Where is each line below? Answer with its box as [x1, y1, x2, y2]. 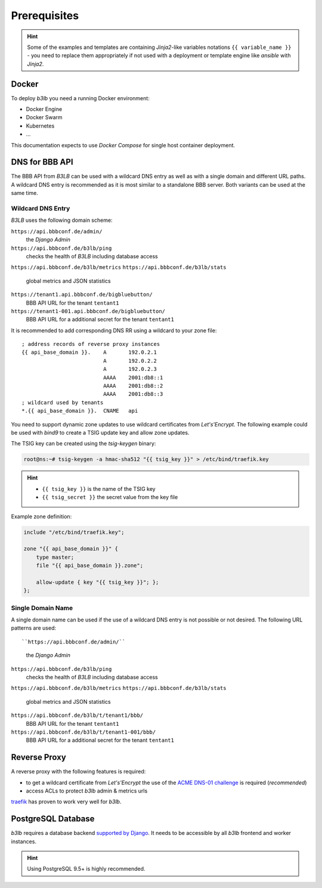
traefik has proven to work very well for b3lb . [11, 798, 122, 805]
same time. [11, 190, 39, 197]
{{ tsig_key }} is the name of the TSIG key [42, 485, 156, 492]
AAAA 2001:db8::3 [103, 391, 163, 398]
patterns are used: [11, 624, 57, 632]
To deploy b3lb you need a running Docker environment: [11, 94, 150, 101]
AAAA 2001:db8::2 [103, 382, 163, 389]
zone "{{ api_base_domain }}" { [23, 546, 119, 552]
